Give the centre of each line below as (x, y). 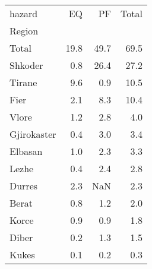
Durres (24, 186)
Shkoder (26, 65)
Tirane (23, 82)
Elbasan (26, 151)
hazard (24, 13)
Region (24, 31)
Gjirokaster (33, 134)
